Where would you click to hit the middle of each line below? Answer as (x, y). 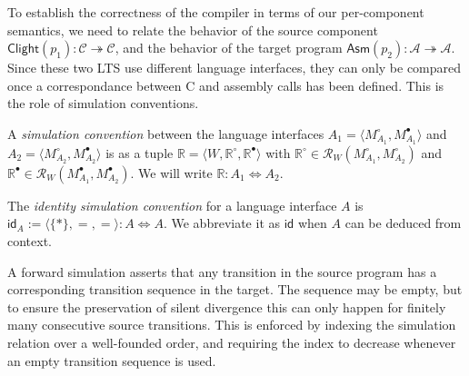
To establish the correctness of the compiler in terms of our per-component (216, 12)
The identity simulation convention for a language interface (172, 205)
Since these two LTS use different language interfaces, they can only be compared (234, 68)
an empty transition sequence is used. (112, 360)
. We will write (171, 172)
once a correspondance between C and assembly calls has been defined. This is (226, 85)
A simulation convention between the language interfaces (166, 133)
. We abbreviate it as (222, 223)
